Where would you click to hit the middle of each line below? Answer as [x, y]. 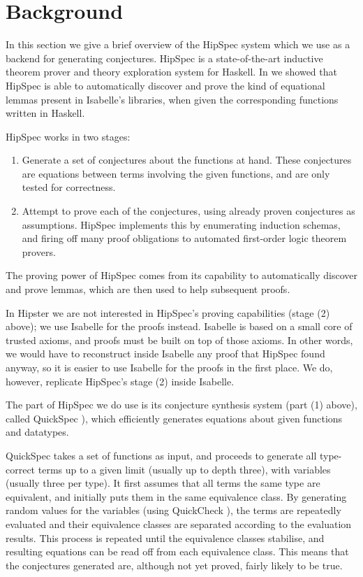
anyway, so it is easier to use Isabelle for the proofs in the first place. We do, [169, 367]
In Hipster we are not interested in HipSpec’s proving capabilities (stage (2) [168, 312]
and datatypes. [37, 432]
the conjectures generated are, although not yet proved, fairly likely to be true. [174, 565]
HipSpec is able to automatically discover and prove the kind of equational [165, 85]
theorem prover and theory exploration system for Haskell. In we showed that [171, 72]
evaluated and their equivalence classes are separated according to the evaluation [179, 523]
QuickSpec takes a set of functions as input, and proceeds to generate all [161, 455]
